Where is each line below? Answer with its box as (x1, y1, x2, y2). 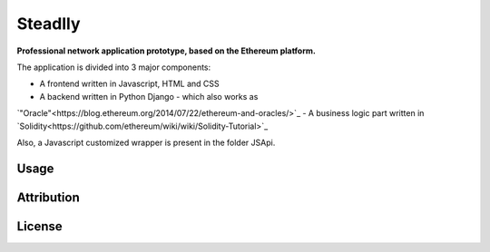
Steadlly (16, 14, 81, 34)
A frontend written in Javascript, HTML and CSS (39, 78, 220, 90)
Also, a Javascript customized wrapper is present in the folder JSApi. (16, 137, 276, 148)
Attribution (16, 189, 81, 205)
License (16, 218, 63, 234)
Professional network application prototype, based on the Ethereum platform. (16, 45, 317, 56)
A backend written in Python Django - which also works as (39, 91, 259, 102)
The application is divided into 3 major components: (16, 62, 211, 73)
